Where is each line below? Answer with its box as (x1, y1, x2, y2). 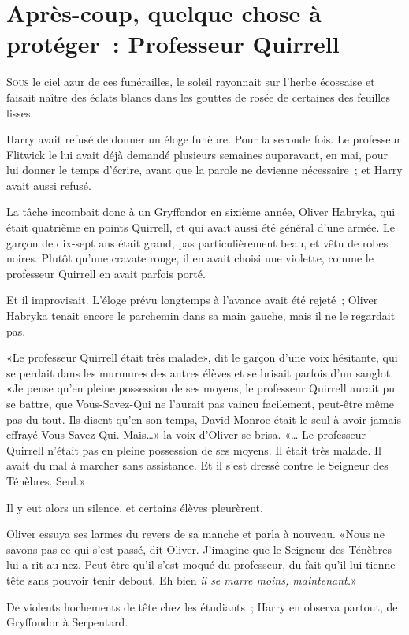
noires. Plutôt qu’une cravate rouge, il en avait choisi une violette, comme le (6, 250, 374, 266)
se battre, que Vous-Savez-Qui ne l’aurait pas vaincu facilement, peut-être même (6, 395, 394, 411)
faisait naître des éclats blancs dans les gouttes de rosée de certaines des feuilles (6, 88, 390, 105)
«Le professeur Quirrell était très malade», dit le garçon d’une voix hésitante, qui (6, 349, 398, 366)
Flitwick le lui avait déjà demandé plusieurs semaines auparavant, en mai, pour (6, 146, 389, 162)
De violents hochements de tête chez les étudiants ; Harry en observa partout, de (6, 598, 398, 615)
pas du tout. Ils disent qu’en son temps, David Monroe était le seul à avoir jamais (6, 410, 401, 427)
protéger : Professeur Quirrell (6, 28, 340, 60)
